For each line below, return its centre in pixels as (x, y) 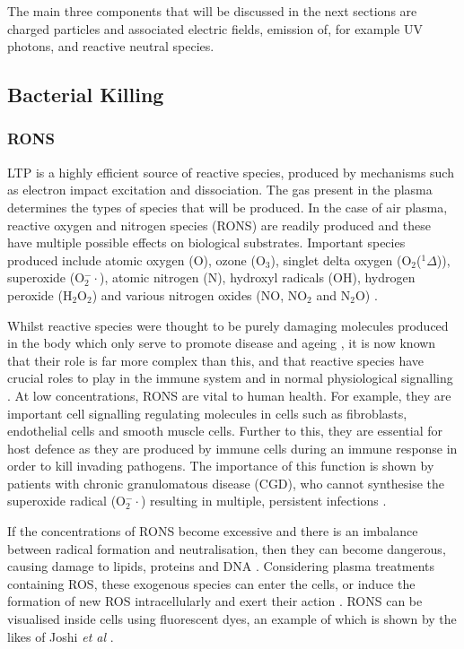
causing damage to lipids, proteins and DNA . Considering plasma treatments (221, 566)
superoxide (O (46, 277)
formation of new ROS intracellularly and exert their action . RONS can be (215, 601)
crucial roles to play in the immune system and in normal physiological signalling (230, 378)
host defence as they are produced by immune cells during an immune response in (232, 448)
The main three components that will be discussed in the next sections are (212, 11)
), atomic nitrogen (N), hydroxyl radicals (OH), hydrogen (258, 277)
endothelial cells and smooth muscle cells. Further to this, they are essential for (225, 431)
